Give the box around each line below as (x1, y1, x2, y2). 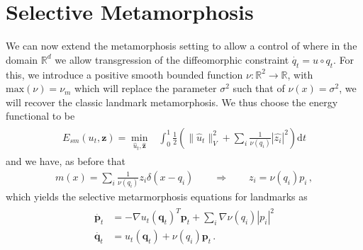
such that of (233, 81, 285, 96)
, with (287, 67, 313, 81)
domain (6, 52, 38, 67)
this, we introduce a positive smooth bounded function (6, 67, 243, 81)
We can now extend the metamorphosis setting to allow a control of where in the (6, 38, 357, 53)
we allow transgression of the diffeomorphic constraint (55, 52, 289, 67)
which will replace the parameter (74, 81, 217, 96)
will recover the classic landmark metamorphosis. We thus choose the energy (6, 94, 338, 109)
